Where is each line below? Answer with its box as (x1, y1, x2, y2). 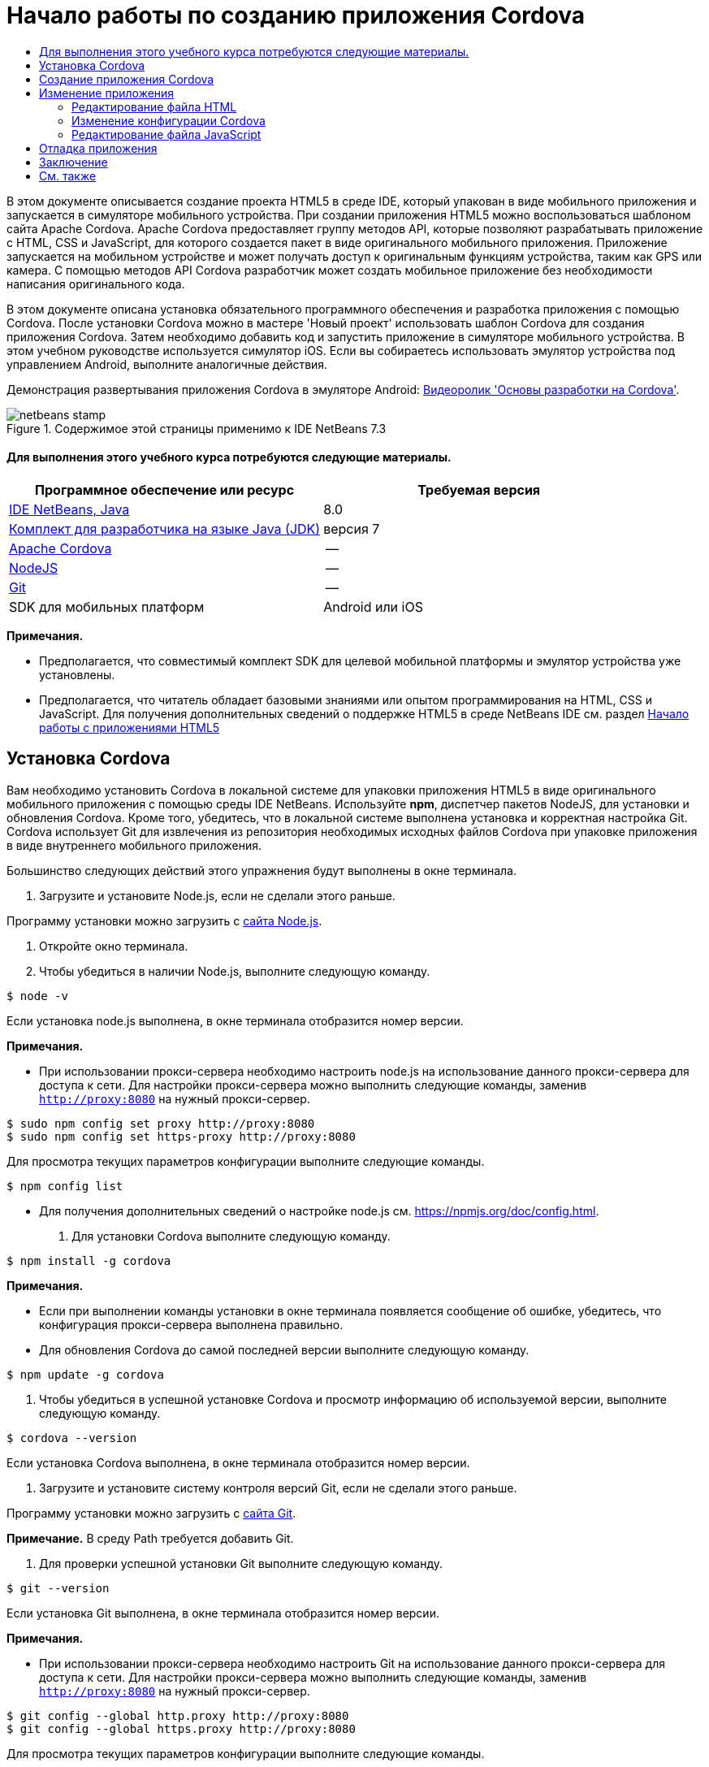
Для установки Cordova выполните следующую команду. (71, 1228, 391, 1243)
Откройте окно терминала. (39, 938, 188, 953)
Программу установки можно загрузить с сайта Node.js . (6, 913, 322, 928)
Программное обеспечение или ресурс (35, 481, 295, 498)
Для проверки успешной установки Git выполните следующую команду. (39, 1556, 443, 1570)
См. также (39, 168, 97, 183)
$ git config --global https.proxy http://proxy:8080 (6, 1722, 356, 1735)
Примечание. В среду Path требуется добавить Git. (6, 1531, 294, 1545)
